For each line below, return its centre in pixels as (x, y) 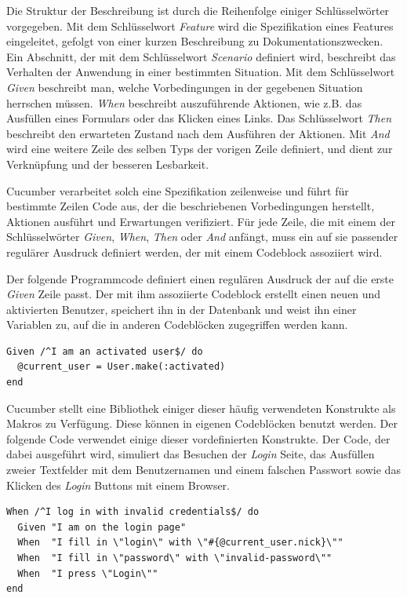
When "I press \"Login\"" (88, 573)
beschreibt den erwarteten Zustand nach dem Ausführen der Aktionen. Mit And (198, 133)
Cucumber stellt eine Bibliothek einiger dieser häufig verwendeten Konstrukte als (201, 408)
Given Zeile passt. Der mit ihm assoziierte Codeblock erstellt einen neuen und (194, 294)
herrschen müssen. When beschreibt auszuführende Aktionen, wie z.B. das (184, 102)
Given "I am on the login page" (102, 527)
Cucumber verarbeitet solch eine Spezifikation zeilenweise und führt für (178, 190)
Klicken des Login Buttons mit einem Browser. (118, 485)
